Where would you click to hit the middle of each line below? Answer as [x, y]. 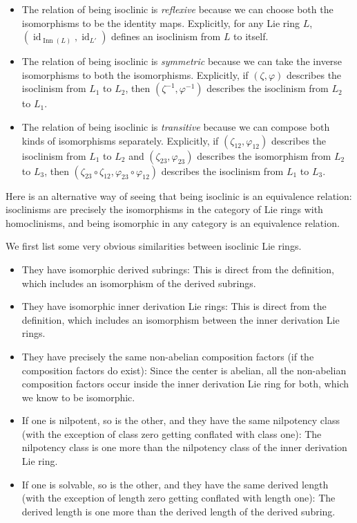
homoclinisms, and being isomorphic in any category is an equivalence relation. [173, 222]
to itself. [251, 36]
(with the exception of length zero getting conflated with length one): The [178, 498]
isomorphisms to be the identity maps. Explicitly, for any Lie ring [161, 22]
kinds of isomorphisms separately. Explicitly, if [120, 140]
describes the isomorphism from [264, 155]
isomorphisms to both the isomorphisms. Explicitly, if [135, 74]
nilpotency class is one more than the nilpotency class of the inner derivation [184, 447]
